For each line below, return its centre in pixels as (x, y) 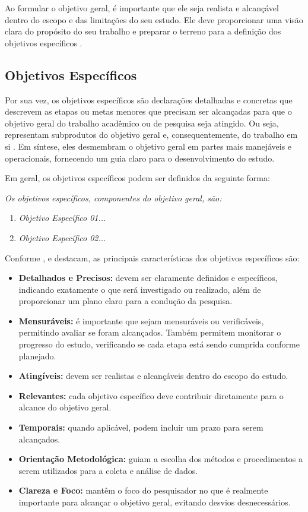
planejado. (37, 355)
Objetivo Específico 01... (62, 218)
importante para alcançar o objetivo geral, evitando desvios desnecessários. (155, 502)
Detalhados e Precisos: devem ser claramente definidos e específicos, (148, 278)
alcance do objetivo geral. (65, 407)
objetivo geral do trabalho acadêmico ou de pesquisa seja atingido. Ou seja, (142, 123)
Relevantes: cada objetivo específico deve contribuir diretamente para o (151, 395)
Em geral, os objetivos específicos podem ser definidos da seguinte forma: (137, 178)
